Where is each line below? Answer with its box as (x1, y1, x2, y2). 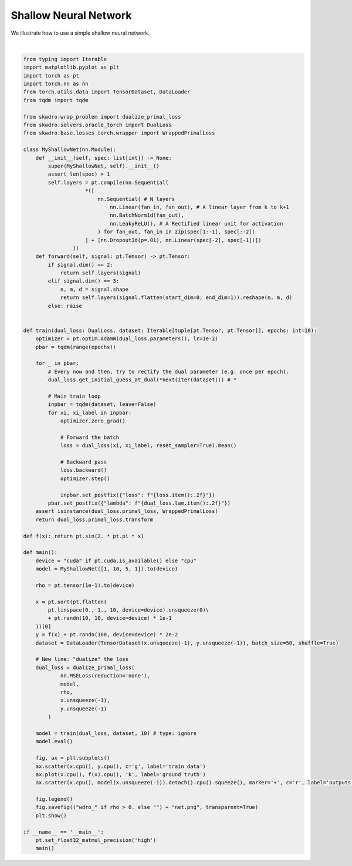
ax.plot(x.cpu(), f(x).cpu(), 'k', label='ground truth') (35, 771, 206, 778)
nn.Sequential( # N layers (97, 196, 175, 202)
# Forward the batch (60, 434, 120, 441)
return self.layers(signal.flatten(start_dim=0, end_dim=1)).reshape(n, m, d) (60, 294, 293, 301)
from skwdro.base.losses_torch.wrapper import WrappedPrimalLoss (23, 130, 215, 136)
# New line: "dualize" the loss (35, 656, 129, 663)
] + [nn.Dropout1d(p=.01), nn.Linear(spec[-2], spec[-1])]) (85, 237, 262, 243)
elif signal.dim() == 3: (48, 278, 120, 284)
